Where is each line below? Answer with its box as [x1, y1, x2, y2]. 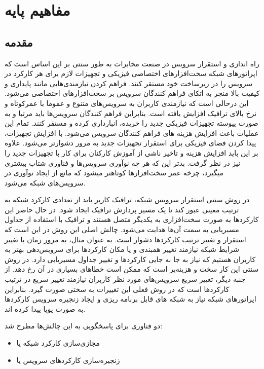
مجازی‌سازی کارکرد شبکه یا [16, 338, 100, 348]
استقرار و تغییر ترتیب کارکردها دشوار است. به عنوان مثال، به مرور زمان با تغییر [5, 234, 246, 244]
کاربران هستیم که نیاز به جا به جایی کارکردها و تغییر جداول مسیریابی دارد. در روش [5, 253, 256, 264]
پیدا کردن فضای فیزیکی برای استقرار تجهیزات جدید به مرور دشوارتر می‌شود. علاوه [5, 137, 256, 148]
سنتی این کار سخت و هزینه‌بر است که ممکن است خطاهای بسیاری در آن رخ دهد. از [5, 264, 259, 274]
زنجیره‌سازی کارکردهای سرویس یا [16, 354, 120, 365]
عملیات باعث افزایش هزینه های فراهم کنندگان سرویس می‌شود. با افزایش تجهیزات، [5, 127, 259, 138]
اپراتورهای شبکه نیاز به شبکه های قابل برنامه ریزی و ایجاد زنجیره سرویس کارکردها [5, 293, 256, 304]
